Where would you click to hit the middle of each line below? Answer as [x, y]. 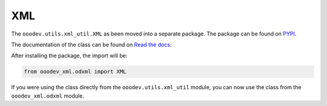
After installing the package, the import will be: [69, 56]
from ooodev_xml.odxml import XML [75, 72]
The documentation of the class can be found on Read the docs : [91, 45]
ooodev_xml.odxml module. [48, 96]
